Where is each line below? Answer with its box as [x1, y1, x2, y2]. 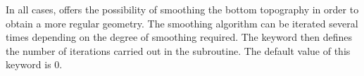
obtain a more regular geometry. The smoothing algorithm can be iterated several [6, 15, 358, 30]
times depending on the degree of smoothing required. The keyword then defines [6, 30, 352, 44]
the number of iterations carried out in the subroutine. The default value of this [6, 43, 351, 58]
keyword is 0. [6, 57, 63, 72]
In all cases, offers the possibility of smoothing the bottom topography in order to [6, 2, 359, 16]
